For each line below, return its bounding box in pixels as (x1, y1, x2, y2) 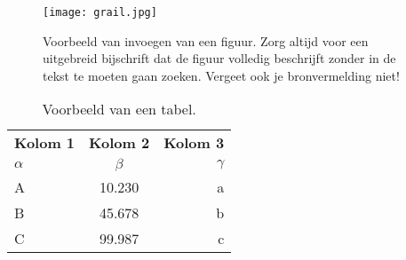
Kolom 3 (163, 132, 225, 154)
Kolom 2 (89, 132, 150, 154)
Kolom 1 (14, 132, 76, 154)
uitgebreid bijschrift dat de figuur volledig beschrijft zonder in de (43, 49, 396, 67)
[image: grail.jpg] (43, 6, 157, 19)
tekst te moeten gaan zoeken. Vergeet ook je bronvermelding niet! (43, 66, 400, 84)
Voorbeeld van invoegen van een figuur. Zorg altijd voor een (43, 31, 369, 50)
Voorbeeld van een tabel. (42, 98, 196, 120)
